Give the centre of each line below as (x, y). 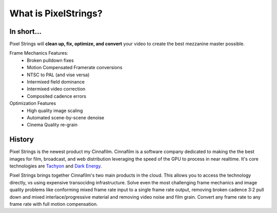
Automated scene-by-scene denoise (66, 117)
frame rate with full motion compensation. (54, 204)
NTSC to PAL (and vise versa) (58, 75)
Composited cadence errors (57, 96)
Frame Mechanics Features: (39, 53)
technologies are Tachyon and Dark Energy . (56, 166)
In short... (26, 31)
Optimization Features (33, 103)
